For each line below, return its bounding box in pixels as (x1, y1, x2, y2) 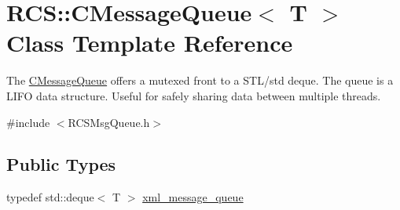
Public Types (6, 152, 116, 176)
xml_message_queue (142, 189, 244, 205)
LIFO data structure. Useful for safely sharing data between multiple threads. (6, 87, 381, 103)
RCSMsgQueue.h (68, 114, 150, 130)
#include (6, 114, 50, 130)
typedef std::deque (6, 189, 94, 205)
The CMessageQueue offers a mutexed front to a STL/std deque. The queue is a (6, 72, 394, 89)
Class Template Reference (6, 27, 293, 59)
